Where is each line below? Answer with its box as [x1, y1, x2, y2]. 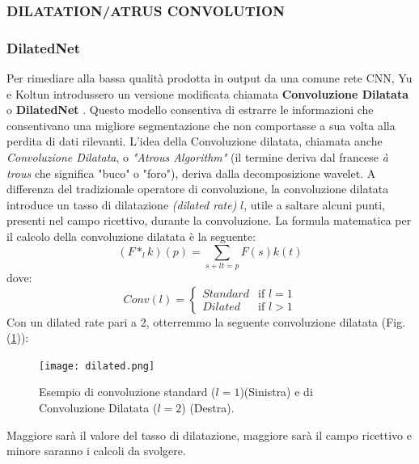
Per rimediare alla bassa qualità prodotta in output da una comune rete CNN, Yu [6, 70, 413, 86]
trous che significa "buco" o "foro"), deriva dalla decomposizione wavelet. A [6, 164, 376, 181]
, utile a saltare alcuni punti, [243, 196, 385, 213]
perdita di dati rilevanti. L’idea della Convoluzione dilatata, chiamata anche [6, 133, 383, 150]
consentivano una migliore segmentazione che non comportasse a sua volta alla [6, 116, 396, 133]
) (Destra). [181, 399, 235, 415]
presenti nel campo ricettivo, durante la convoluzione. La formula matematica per [6, 212, 412, 229]
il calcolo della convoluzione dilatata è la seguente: [6, 228, 256, 244]
